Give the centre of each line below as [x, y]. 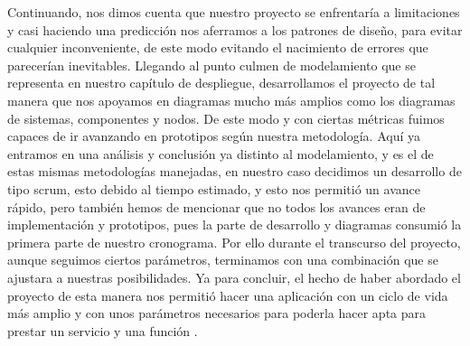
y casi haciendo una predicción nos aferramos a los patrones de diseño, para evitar [235, 29]
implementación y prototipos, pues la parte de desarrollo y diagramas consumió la [235, 224]
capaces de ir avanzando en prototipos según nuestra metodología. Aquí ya [214, 136]
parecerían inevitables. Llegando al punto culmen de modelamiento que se [211, 65]
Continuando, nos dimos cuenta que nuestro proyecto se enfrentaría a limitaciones [234, 12]
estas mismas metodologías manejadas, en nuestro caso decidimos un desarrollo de [235, 171]
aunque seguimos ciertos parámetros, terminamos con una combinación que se [223, 260]
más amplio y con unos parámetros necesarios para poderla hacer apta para [217, 313]
